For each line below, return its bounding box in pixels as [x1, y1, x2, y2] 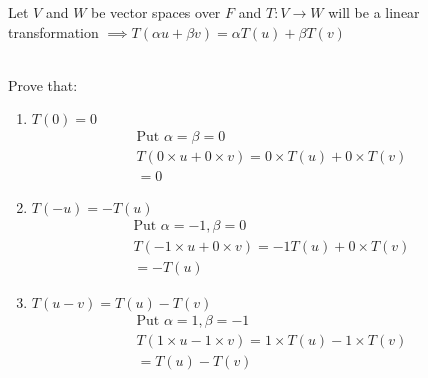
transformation [8, 21, 99, 42]
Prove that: [8, 74, 78, 95]
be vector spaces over [91, 2, 221, 22]
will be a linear [328, 2, 420, 22]
